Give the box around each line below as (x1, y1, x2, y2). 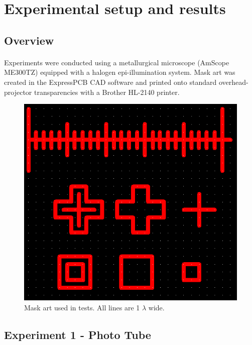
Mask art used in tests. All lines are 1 (24, 302, 140, 312)
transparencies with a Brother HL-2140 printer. (34, 86, 180, 97)
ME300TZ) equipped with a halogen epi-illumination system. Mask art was (4, 67, 235, 77)
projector (4, 86, 32, 97)
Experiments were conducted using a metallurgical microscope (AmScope (4, 57, 229, 67)
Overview (4, 32, 54, 48)
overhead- (218, 76, 248, 87)
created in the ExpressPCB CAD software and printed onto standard (4, 76, 217, 87)
